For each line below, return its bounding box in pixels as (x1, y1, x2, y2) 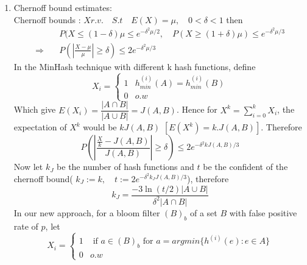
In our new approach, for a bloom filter (13, 206, 160, 219)
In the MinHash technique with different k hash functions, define (13, 60, 256, 72)
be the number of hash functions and (57, 160, 194, 173)
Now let (13, 160, 43, 173)
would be (83, 121, 117, 133)
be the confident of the (203, 160, 288, 173)
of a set (189, 206, 217, 219)
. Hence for (176, 103, 217, 116)
